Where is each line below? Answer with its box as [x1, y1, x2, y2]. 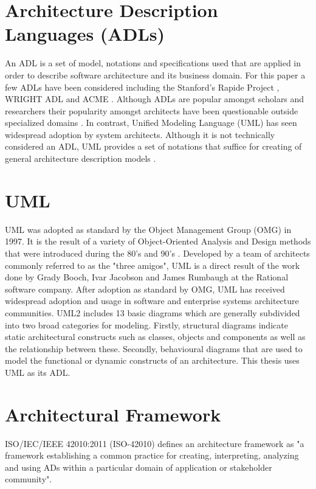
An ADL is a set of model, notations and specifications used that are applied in [5, 57, 301, 69]
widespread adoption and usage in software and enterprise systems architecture [5, 294, 299, 307]
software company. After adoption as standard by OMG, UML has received [5, 282, 285, 295]
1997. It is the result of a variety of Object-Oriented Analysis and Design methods [5, 235, 311, 248]
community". [5, 473, 52, 485]
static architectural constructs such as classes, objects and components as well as [5, 330, 306, 343]
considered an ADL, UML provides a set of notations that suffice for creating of [5, 140, 302, 153]
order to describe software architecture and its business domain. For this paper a [5, 68, 306, 81]
